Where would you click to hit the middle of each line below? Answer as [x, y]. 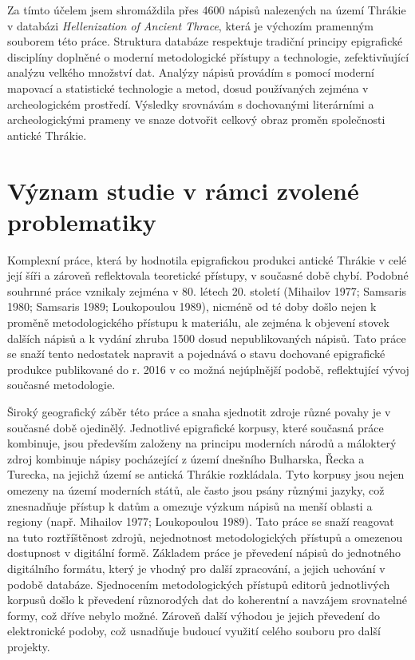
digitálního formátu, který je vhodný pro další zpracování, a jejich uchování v [196, 568]
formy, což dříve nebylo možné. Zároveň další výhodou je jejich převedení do [194, 615]
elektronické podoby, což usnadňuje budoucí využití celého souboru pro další [194, 631]
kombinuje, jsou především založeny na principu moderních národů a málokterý [202, 443]
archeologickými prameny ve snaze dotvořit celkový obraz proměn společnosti [196, 119]
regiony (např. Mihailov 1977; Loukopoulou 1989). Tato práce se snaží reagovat [201, 521]
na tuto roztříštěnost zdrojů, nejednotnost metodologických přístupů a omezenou [205, 537]
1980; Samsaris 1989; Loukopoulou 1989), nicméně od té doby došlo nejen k [192, 306]
